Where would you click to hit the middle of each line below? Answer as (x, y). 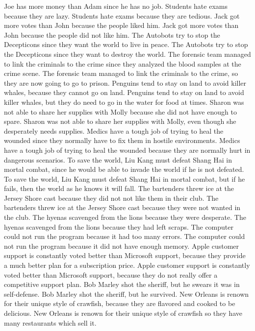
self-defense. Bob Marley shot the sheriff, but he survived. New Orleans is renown (127, 294)
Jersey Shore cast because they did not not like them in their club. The (111, 198)
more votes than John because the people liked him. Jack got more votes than (121, 25)
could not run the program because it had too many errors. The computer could (125, 236)
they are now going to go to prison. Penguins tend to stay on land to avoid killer (125, 83)
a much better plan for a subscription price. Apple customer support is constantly (127, 265)
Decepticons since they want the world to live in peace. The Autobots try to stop (126, 44)
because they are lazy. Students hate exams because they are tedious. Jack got (122, 15)
